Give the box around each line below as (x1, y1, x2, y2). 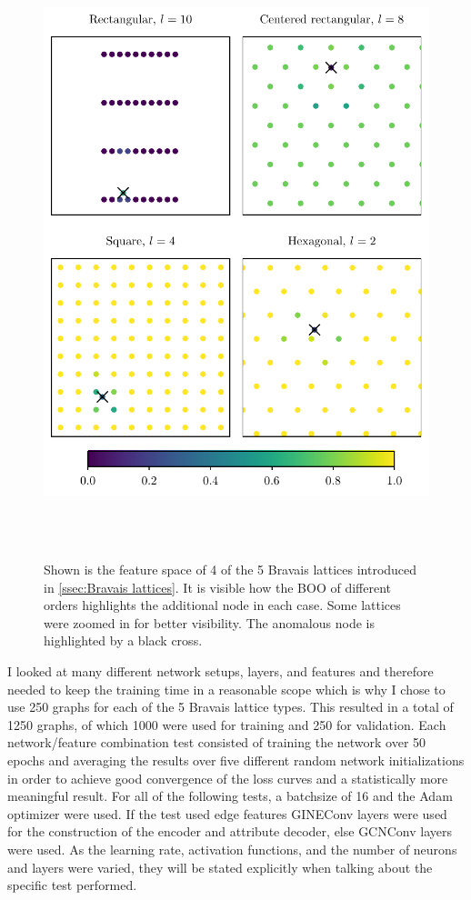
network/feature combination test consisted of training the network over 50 (7, 733, 426, 752)
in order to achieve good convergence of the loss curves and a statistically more (7, 768, 448, 787)
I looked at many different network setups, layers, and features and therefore (7, 662, 434, 681)
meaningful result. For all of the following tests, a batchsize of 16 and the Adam (7, 786, 453, 805)
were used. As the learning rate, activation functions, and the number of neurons (7, 839, 457, 858)
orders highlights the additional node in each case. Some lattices (44, 595, 401, 615)
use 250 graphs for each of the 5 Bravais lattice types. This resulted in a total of (7, 697, 454, 716)
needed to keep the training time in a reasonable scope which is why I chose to (7, 679, 446, 698)
